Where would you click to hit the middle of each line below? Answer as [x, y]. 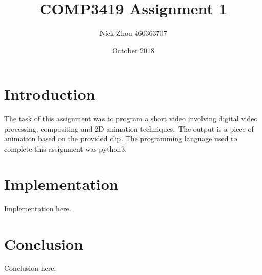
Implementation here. [38, 208]
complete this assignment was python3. [66, 149]
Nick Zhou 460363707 [133, 33]
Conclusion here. [30, 268]
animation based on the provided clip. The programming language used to [121, 139]
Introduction [50, 94]
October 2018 [133, 50]
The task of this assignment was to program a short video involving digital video [131, 119]
